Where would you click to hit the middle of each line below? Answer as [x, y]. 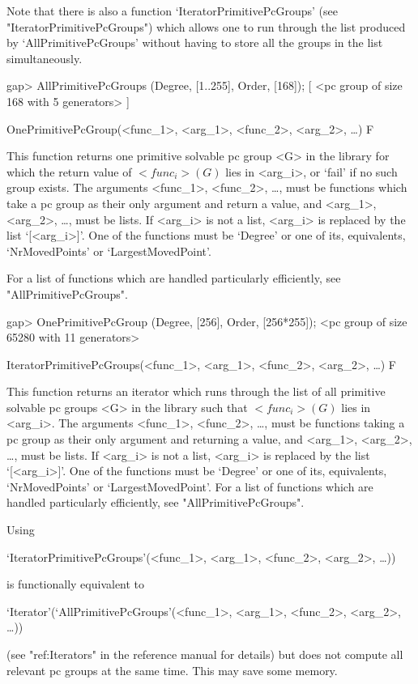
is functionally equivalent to [76, 584]
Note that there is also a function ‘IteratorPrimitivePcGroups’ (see [172, 11]
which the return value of [69, 171]
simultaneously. [45, 58]
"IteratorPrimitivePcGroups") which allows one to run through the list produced [206, 26]
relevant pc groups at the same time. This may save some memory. [172, 670]
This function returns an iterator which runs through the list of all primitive [196, 391]
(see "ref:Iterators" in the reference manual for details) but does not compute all [205, 654]
